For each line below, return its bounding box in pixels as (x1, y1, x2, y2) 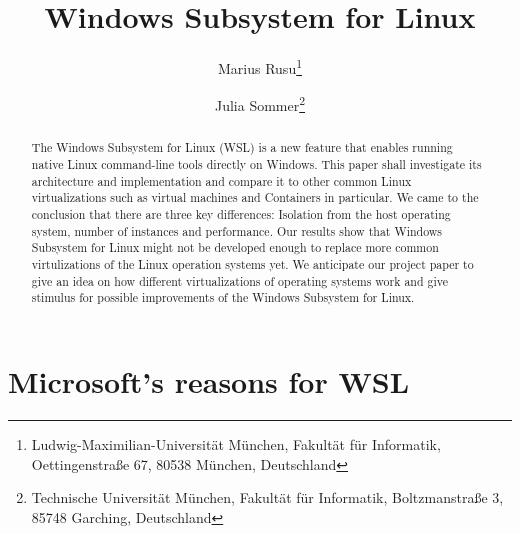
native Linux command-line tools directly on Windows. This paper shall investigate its (31, 156, 482, 173)
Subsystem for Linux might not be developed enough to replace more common (31, 239, 439, 256)
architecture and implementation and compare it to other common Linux (31, 172, 412, 189)
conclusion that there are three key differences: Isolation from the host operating (31, 206, 451, 223)
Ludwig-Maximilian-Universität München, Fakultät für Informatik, (31, 433, 441, 454)
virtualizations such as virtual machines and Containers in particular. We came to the (31, 189, 479, 206)
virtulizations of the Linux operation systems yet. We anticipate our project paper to (31, 256, 474, 273)
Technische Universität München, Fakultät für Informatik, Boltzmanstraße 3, (31, 487, 504, 508)
